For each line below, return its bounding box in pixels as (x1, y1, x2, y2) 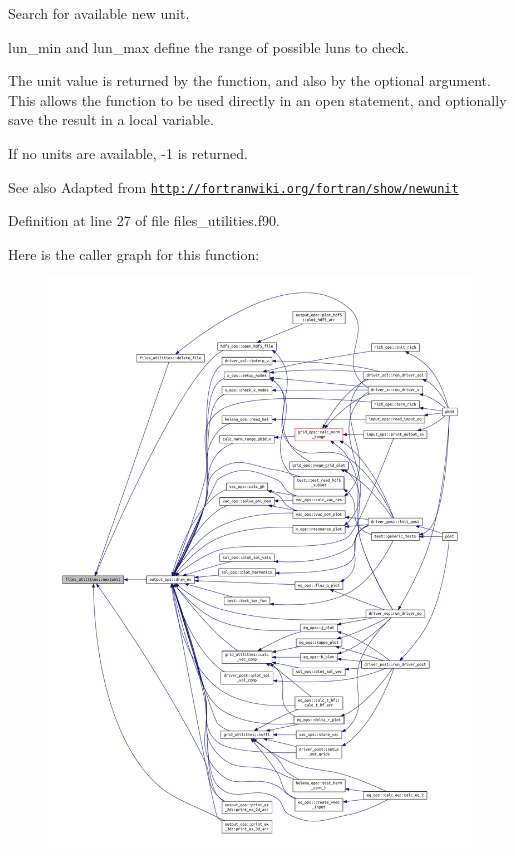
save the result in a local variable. (8, 109, 214, 130)
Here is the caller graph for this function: (8, 243, 260, 264)
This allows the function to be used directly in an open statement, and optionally (8, 89, 507, 110)
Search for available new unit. (8, 3, 190, 23)
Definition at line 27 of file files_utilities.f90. (8, 210, 280, 231)
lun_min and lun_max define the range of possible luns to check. (8, 36, 409, 57)
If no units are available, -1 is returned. (8, 142, 248, 163)
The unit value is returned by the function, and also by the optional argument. (8, 70, 491, 91)
